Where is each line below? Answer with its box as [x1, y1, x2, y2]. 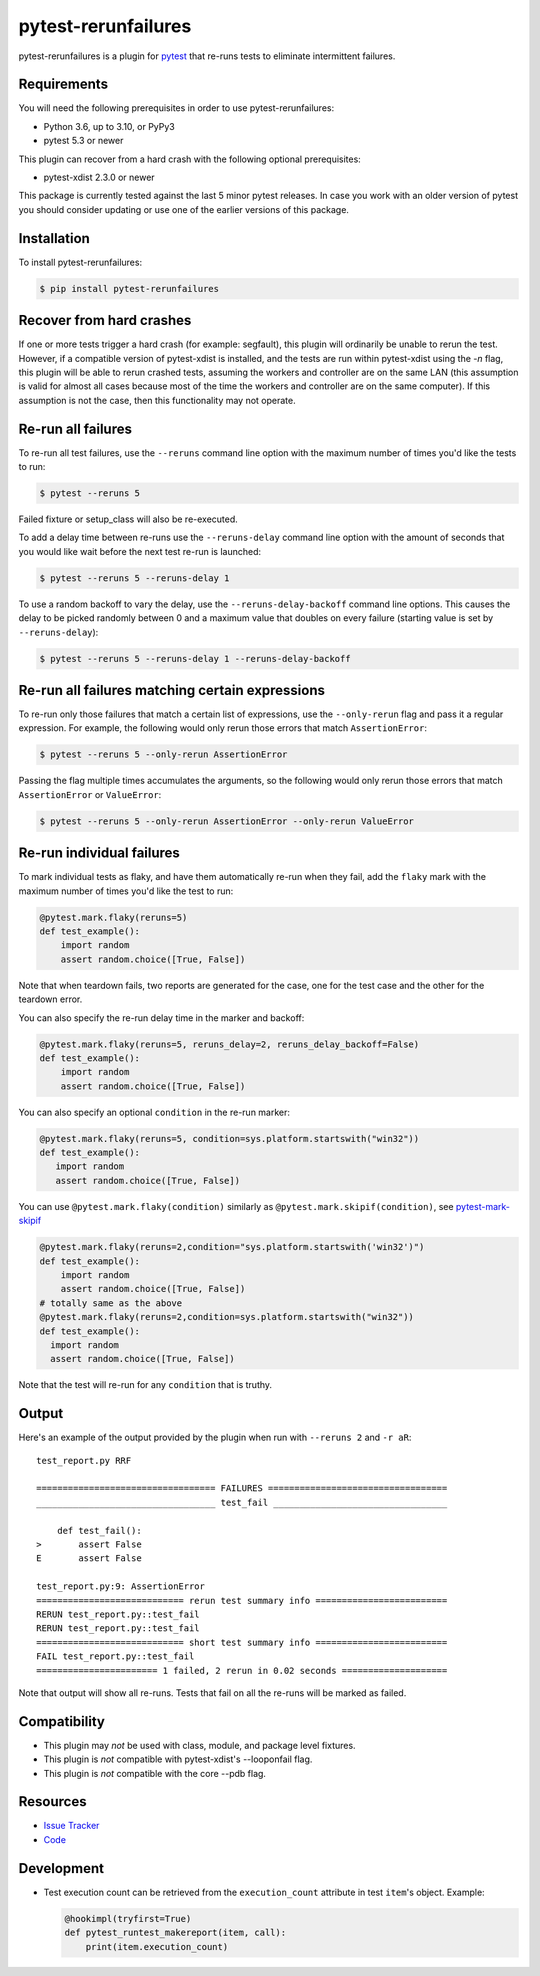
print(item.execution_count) [85, 1941, 229, 1952]
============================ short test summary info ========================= [36, 1636, 448, 1648]
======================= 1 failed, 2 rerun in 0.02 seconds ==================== [36, 1665, 448, 1676]
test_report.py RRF [36, 1455, 132, 1466]
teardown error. [18, 993, 83, 1005]
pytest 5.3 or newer [43, 135, 124, 147]
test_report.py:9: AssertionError [36, 1581, 205, 1592]
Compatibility [18, 1713, 105, 1730]
